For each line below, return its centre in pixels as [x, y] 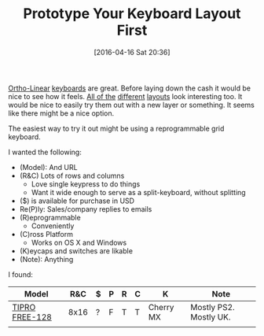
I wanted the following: [45, 152]
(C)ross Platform [46, 234]
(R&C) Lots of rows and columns [72, 175]
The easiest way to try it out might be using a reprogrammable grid [116, 128]
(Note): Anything [46, 259]
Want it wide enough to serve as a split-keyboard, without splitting [138, 192]
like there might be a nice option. [61, 113]
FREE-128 [32, 317]
